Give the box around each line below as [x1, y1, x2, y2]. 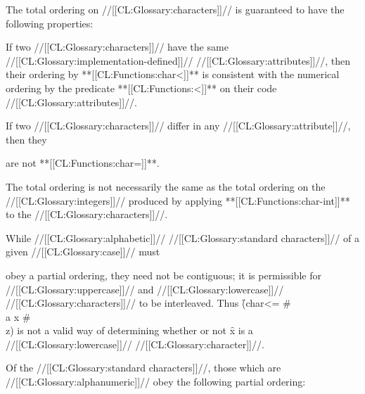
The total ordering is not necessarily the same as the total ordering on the [6, 179, 326, 193]
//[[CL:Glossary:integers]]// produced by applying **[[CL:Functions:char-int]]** [6, 193, 350, 208]
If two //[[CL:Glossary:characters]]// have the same [6, 39, 229, 54]
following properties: [6, 15, 94, 30]
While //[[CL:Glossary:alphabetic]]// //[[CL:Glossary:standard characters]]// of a [6, 230, 359, 245]
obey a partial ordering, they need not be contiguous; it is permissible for [6, 267, 321, 282]
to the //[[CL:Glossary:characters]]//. [6, 207, 168, 222]
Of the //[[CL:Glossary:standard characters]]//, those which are [6, 360, 281, 375]
